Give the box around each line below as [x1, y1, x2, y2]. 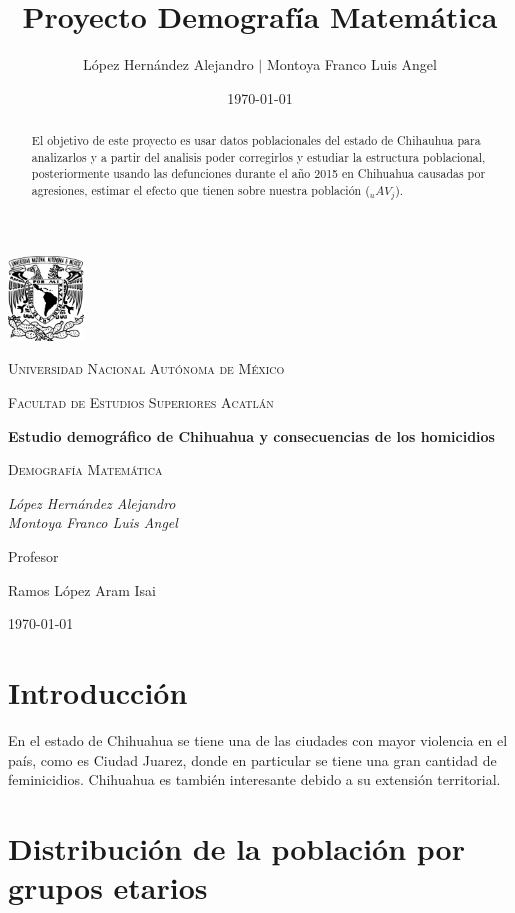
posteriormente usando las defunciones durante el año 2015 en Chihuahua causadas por [31, 165, 486, 182]
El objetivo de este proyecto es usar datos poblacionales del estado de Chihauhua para [31, 132, 481, 149]
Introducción [8, 672, 188, 713]
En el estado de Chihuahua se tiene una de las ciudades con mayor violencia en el [8, 729, 508, 750]
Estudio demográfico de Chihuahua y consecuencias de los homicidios [8, 425, 495, 446]
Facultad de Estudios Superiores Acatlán [8, 392, 274, 413]
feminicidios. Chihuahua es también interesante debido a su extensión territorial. [8, 769, 501, 790]
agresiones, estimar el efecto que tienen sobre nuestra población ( [31, 182, 370, 199]
